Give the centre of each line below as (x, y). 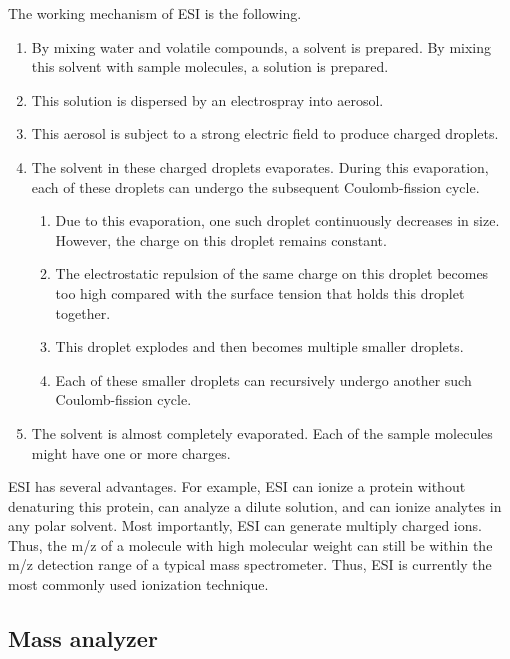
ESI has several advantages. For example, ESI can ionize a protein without (237, 486)
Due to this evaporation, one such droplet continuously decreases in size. (277, 220)
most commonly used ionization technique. (138, 584)
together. (83, 312)
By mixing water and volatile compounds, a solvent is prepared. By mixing (261, 46)
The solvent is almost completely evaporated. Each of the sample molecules (262, 432)
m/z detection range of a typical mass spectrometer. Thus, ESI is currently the (250, 564)
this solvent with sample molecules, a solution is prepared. (210, 66)
